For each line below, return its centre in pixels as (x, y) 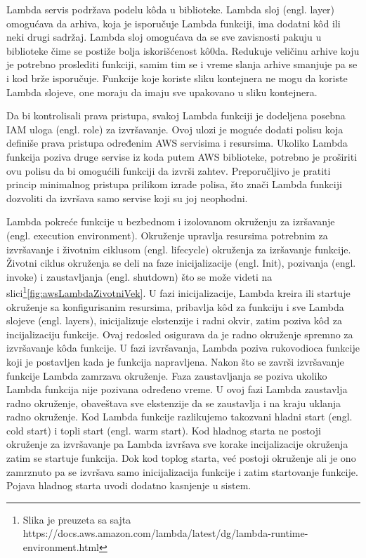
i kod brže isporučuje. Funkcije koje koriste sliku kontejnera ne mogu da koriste (177, 78)
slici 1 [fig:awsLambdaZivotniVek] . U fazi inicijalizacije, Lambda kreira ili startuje (178, 292)
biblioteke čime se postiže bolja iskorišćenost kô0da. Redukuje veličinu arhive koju (183, 50)
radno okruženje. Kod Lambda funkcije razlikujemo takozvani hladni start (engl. (179, 417)
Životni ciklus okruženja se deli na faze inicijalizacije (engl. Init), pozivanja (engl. (181, 263)
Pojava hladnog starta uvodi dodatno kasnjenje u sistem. (129, 485)
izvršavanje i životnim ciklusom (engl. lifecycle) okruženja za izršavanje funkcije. (179, 249)
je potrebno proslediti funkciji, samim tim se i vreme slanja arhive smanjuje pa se (182, 64)
